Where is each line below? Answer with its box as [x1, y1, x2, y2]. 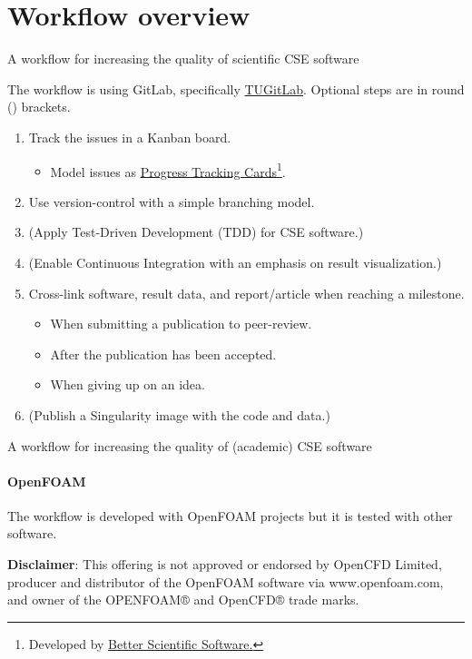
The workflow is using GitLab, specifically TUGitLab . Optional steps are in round [7, 79, 465, 98]
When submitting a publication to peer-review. [50, 314, 312, 333]
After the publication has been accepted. [50, 344, 277, 363]
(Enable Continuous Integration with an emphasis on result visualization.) [28, 252, 442, 271]
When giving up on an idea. [50, 375, 205, 394]
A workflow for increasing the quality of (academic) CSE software [7, 436, 372, 455]
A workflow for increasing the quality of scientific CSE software [7, 49, 359, 68]
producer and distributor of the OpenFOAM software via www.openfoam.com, [7, 572, 444, 591]
